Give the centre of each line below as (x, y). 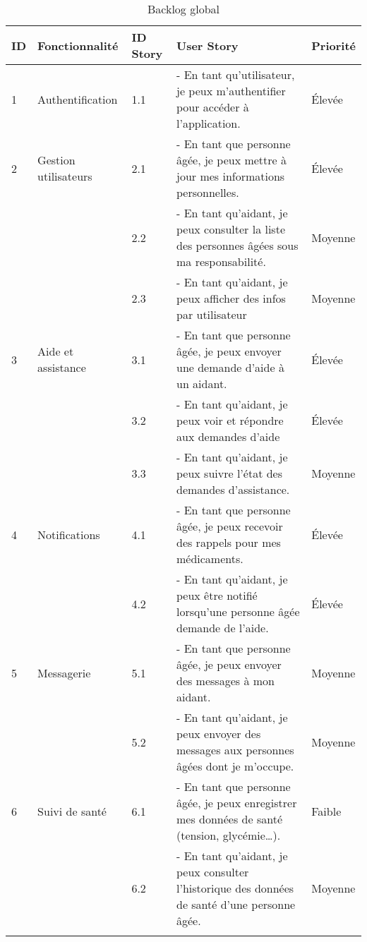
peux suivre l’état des (229, 473)
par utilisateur (211, 314)
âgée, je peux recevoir (229, 526)
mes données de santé (229, 819)
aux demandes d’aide (228, 436)
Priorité (333, 45)
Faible (326, 811)
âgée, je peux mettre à (231, 160)
